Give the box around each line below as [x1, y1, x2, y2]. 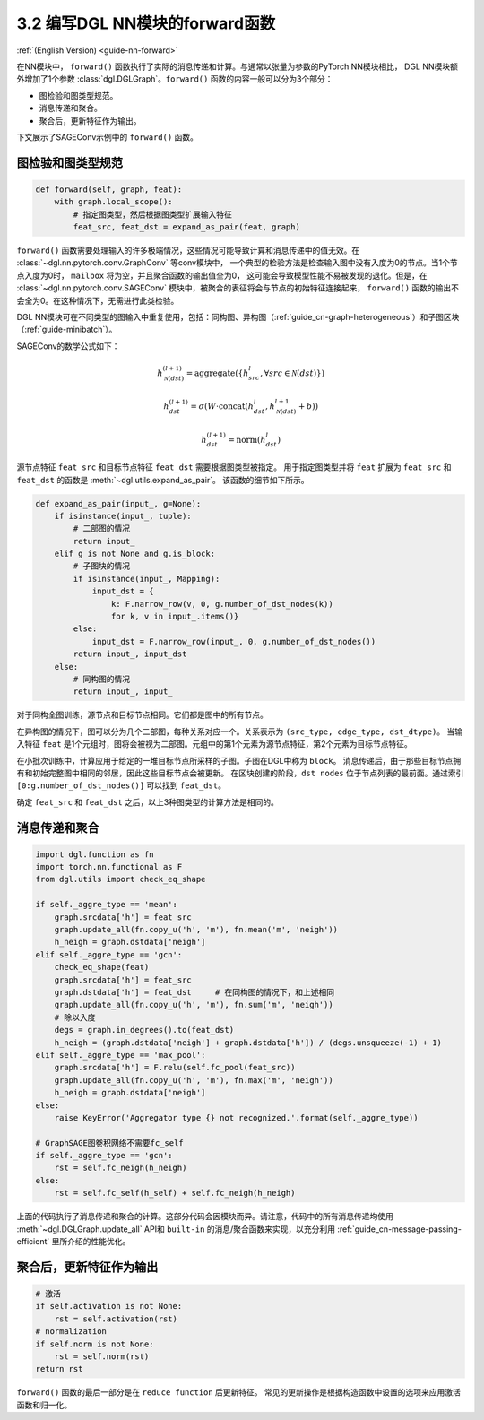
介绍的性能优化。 [67, 1236, 131, 1247]
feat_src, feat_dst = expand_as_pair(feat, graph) [73, 222, 300, 232]
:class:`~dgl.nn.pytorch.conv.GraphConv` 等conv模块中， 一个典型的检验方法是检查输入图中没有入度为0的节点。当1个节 [16, 257, 458, 268]
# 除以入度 [54, 1012, 96, 1022]
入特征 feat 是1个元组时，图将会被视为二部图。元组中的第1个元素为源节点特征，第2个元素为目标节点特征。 [16, 739, 412, 749]
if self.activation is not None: [35, 1301, 183, 1312]
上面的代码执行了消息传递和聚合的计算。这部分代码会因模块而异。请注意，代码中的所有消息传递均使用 [16, 1211, 393, 1222]
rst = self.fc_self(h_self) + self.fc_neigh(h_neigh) [54, 1188, 296, 1199]
